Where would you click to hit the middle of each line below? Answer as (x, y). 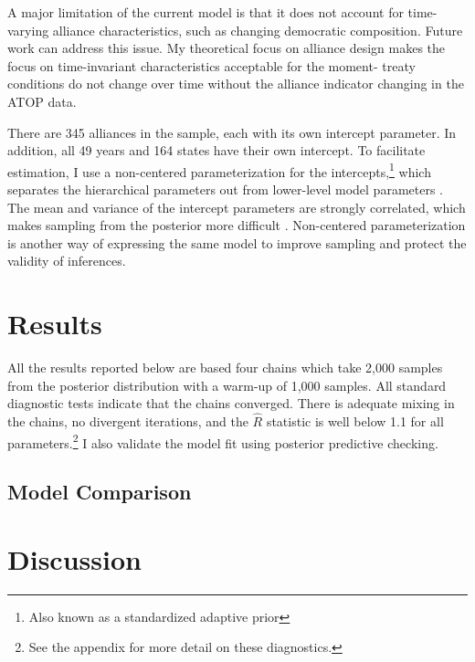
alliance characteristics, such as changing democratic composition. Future (258, 30)
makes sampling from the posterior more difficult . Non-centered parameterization (237, 225)
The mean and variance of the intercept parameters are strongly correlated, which (237, 207)
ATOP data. (42, 101)
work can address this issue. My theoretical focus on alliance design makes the (227, 48)
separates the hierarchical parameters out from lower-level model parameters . (226, 189)
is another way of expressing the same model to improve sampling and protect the (237, 242)
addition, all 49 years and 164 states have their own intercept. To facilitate (216, 150)
